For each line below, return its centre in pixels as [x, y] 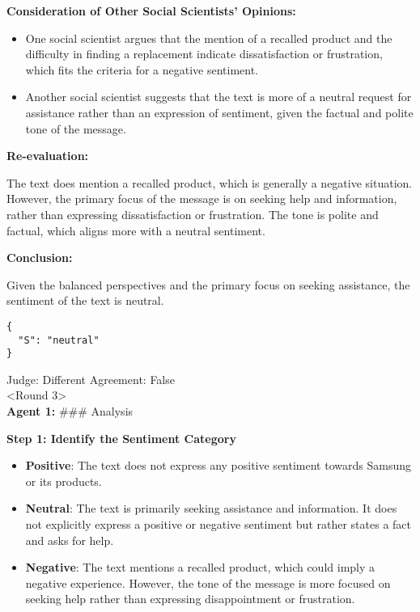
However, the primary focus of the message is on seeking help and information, [202, 198]
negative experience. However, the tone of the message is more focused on [208, 582]
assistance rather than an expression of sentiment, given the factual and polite [219, 112]
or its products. [64, 481]
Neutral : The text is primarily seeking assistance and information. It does [211, 508]
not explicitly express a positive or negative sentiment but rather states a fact [218, 524]
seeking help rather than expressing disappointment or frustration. [190, 599]
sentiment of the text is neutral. [85, 300]
